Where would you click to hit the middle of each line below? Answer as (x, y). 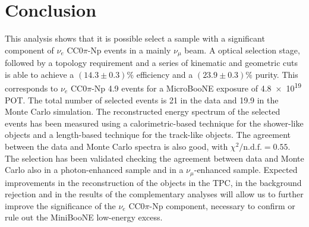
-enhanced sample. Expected (246, 170)
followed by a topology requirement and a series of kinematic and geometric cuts (152, 63)
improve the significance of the (60, 205)
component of (29, 50)
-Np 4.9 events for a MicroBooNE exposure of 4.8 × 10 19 (197, 87)
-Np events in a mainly (129, 50)
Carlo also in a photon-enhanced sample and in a (94, 170)
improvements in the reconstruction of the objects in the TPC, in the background (153, 182)
